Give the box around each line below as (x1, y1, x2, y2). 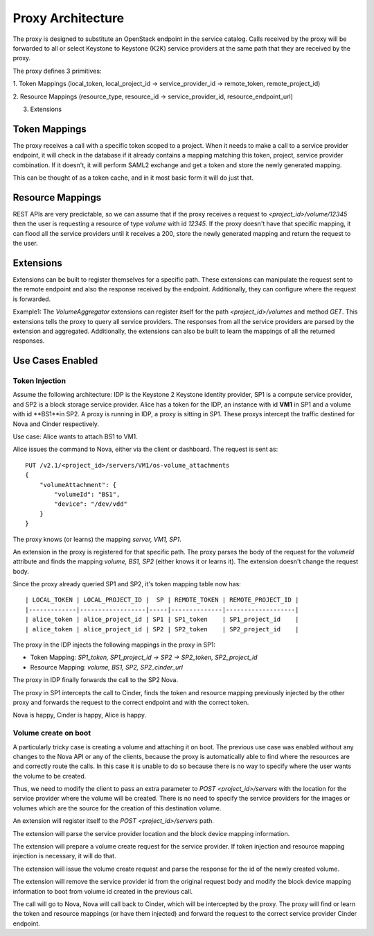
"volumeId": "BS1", (54, 490, 121, 498)
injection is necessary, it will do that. (12, 852, 117, 860)
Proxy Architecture (12, 10, 125, 26)
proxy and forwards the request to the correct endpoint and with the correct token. (12, 698, 249, 706)
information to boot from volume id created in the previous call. (12, 887, 193, 895)
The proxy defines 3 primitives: (12, 67, 102, 75)
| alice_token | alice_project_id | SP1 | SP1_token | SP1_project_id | (25, 615, 299, 624)
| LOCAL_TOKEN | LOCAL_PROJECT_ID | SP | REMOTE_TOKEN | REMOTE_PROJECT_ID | (25, 596, 299, 604)
